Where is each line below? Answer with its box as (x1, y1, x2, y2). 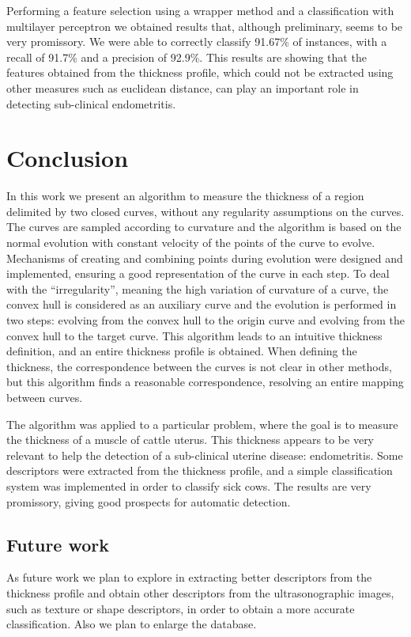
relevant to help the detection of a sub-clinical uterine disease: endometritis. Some (6, 446, 403, 463)
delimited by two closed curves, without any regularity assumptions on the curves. (6, 203, 405, 219)
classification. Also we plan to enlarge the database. (6, 616, 257, 632)
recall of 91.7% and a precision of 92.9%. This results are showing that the (6, 48, 367, 65)
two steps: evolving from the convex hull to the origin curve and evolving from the (6, 312, 405, 328)
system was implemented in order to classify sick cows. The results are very (6, 477, 371, 494)
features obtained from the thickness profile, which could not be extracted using (6, 64, 394, 81)
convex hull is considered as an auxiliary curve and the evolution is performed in (6, 296, 397, 313)
